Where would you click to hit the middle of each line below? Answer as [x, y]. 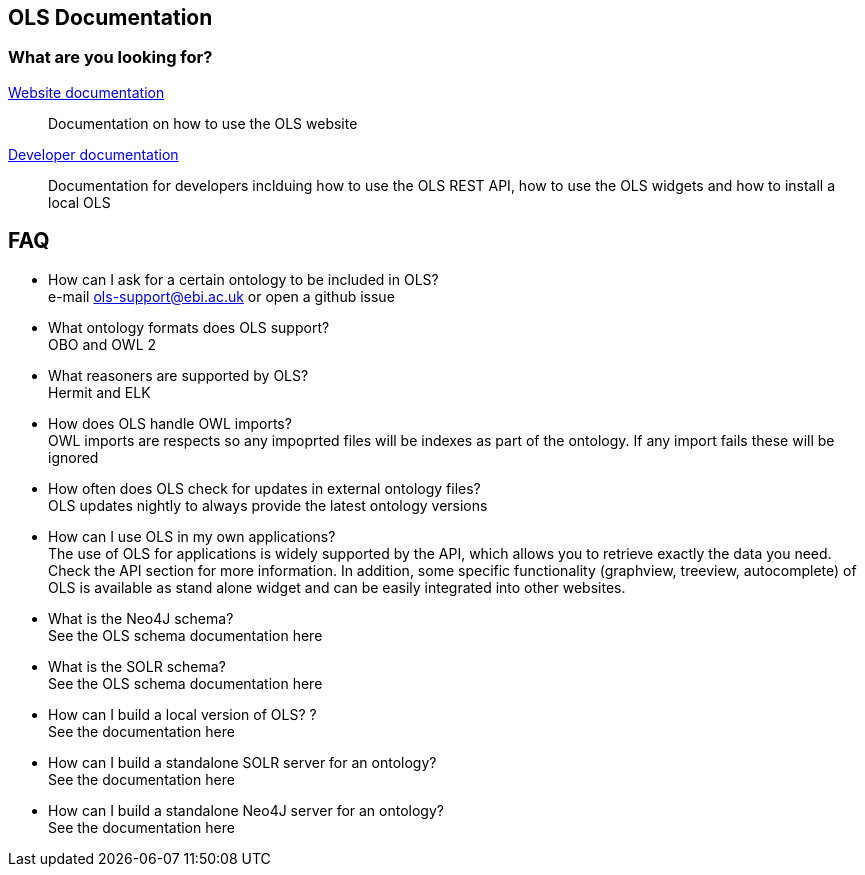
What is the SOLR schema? [137, 666]
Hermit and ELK [99, 392]
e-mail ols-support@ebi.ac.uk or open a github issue [221, 296]
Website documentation [86, 92]
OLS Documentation [110, 17]
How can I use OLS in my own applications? [192, 536]
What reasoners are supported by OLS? [178, 375]
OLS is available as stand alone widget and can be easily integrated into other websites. [337, 587]
